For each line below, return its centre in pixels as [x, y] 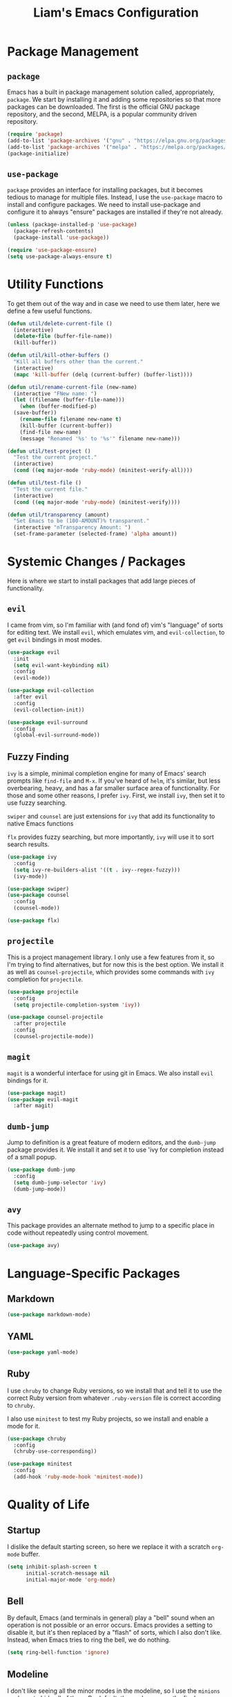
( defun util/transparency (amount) [58, 515]
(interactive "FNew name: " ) [55, 393]
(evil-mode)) [32, 678]
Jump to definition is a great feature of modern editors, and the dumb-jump [112, 1143]
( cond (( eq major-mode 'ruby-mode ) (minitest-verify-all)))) [103, 471]
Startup [24, 1530]
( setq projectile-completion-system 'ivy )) [77, 1005]
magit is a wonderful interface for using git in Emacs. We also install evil [110, 1073]
